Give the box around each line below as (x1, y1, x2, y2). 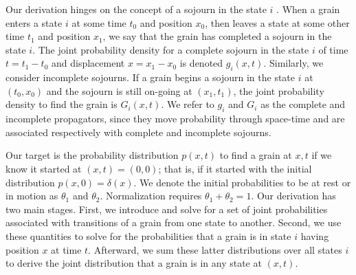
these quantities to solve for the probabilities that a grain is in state (5, 228, 291, 243)
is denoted (179, 56, 223, 70)
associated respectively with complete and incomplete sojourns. (5, 124, 271, 139)
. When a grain (276, 2, 340, 16)
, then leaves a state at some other (205, 15, 350, 30)
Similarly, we (269, 56, 324, 70)
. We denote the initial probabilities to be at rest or (133, 175, 351, 189)
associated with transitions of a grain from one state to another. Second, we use (5, 215, 342, 230)
